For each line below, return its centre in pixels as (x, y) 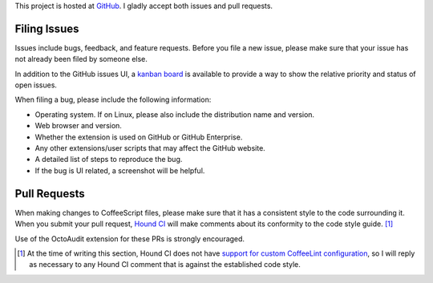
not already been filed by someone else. (81, 59)
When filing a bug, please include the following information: (113, 99)
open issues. (36, 85)
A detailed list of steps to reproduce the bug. (109, 160)
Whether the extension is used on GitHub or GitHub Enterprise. (139, 137)
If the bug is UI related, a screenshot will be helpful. (120, 170)
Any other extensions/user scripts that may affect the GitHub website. (150, 148)
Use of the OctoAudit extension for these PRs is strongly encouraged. (129, 239)
